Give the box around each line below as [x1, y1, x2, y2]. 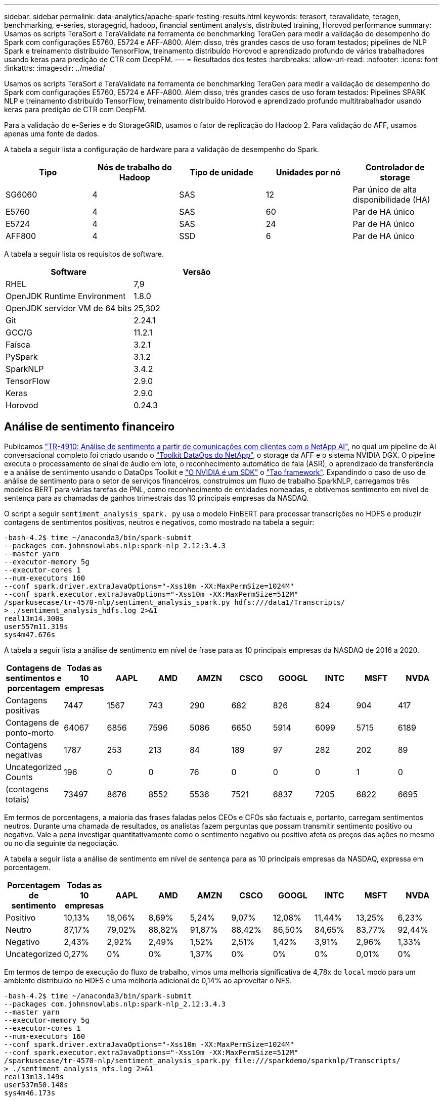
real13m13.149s [4, 1072, 64, 1081]
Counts [6, 772, 33, 782]
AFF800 [6, 231, 36, 241]
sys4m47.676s [4, 630, 56, 639]
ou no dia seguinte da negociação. [4, 838, 119, 847]
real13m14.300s [4, 614, 64, 623]
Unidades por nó [276, 167, 341, 177]
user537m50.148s [4, 1080, 68, 1089]
